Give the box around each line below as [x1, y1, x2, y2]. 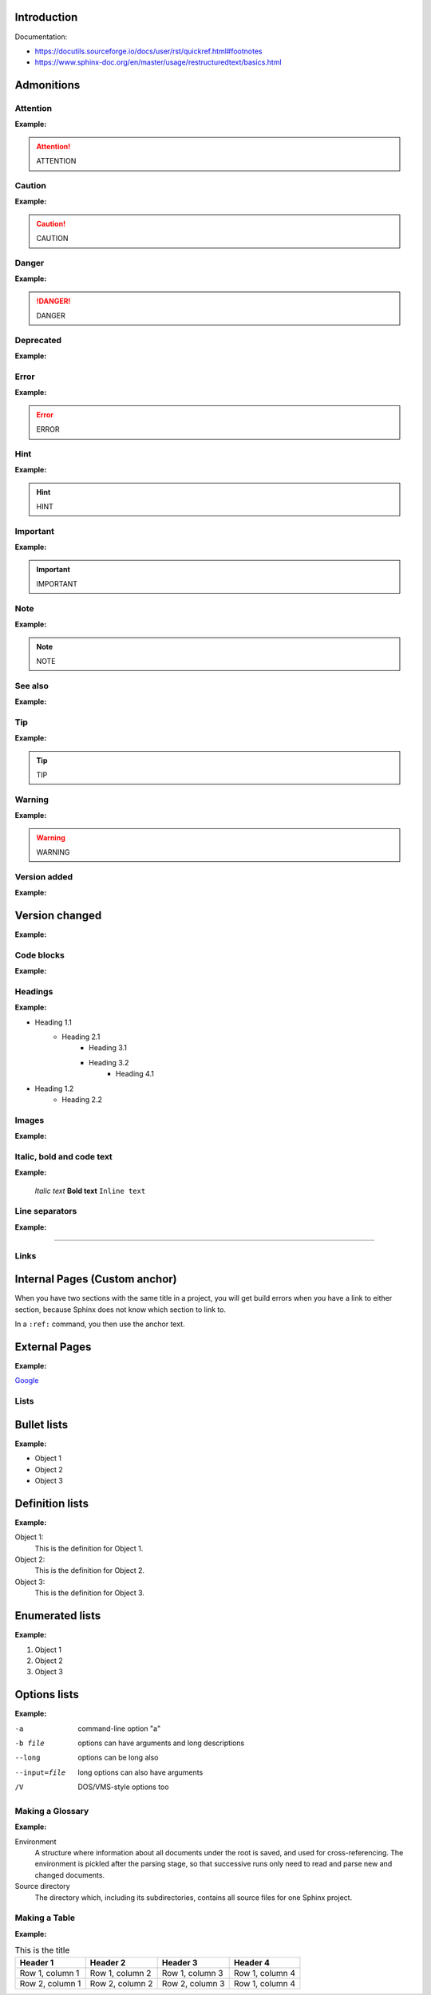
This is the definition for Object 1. [34, 1543, 144, 1553]
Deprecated [14, 334, 62, 346]
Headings [14, 986, 53, 997]
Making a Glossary [14, 1805, 89, 1816]
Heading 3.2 [89, 1057, 129, 1067]
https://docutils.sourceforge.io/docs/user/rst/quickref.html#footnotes [34, 46, 263, 56]
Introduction [14, 10, 78, 24]
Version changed [14, 908, 102, 922]
